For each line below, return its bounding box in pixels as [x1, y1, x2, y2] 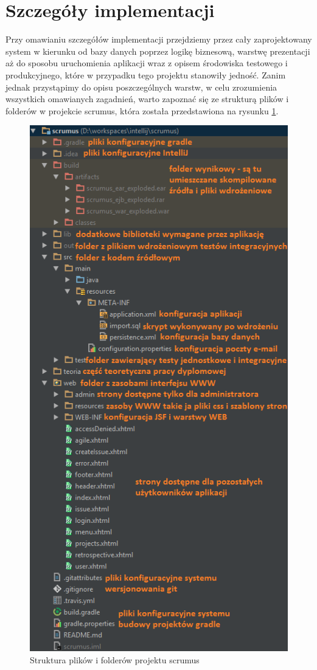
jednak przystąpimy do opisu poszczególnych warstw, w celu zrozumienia [5, 80, 277, 93]
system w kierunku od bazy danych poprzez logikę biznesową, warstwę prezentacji [5, 44, 310, 57]
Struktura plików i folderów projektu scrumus [30, 653, 200, 666]
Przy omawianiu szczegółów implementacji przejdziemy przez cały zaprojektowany [5, 33, 312, 46]
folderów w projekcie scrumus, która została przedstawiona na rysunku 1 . [5, 104, 279, 117]
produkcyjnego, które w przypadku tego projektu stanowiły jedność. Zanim [5, 68, 286, 81]
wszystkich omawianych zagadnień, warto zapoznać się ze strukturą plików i [5, 92, 289, 105]
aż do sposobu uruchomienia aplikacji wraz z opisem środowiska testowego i [5, 57, 288, 69]
